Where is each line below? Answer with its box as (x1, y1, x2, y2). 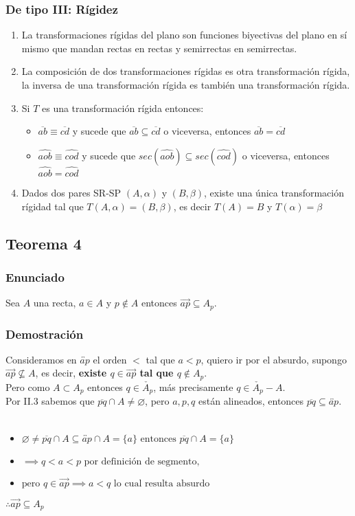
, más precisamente (153, 379, 233, 394)
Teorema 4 (5, 232, 82, 254)
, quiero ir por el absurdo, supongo (201, 352, 347, 366)
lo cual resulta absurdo (113, 478, 210, 489)
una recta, (33, 295, 76, 310)
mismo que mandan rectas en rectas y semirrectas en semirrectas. (21, 41, 297, 55)
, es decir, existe (35, 366, 107, 380)
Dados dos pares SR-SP (21, 186, 122, 199)
